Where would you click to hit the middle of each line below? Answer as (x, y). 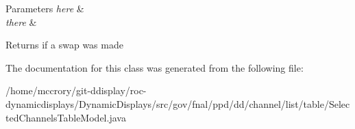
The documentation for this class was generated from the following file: (155, 67)
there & (21, 21)
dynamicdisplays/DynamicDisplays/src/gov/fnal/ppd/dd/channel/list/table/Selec (178, 103)
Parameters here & (45, 8)
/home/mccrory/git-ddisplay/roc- (76, 90)
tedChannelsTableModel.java (66, 117)
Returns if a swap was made (64, 45)
